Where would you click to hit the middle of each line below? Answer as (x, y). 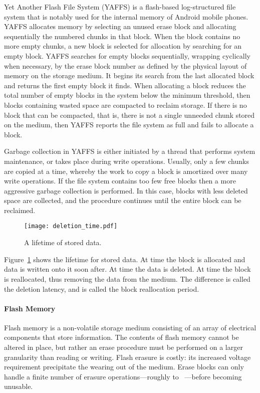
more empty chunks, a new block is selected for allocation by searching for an (123, 46)
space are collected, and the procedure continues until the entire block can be (123, 200)
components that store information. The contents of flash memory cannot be (121, 337)
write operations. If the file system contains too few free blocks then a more (120, 181)
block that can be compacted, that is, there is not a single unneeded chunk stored (129, 115)
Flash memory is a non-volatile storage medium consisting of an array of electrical (130, 327)
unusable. (19, 386)
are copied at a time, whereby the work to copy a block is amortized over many (126, 171)
